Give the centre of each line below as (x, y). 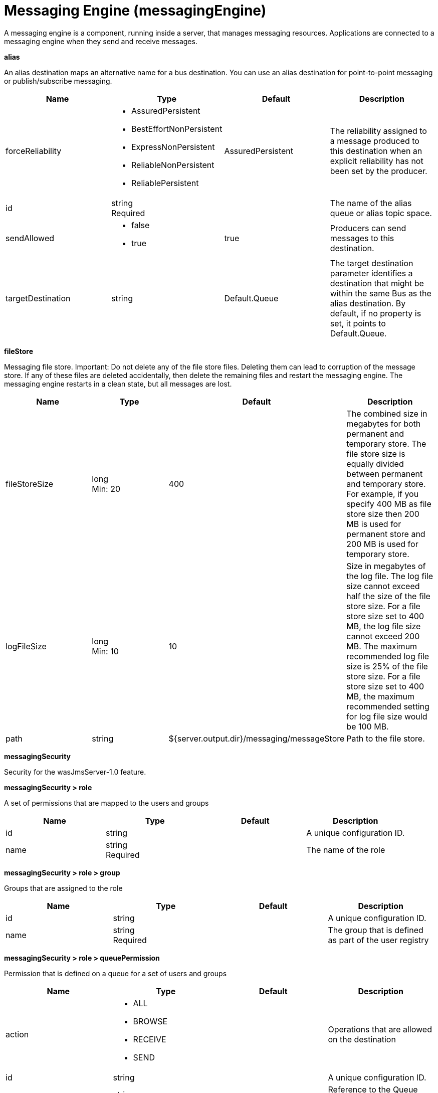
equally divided (375, 464)
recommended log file (388, 656)
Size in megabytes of (386, 566)
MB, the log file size (384, 626)
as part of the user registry (378, 940)
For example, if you (383, 494)
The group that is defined (376, 930)
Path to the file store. (386, 738)
